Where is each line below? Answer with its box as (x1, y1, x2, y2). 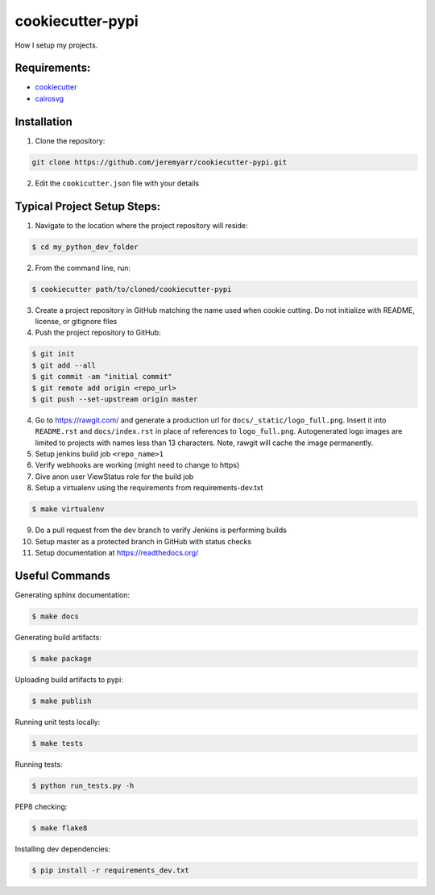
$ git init (31, 349, 75, 359)
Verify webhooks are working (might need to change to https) (35, 460, 240, 470)
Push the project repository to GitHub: (35, 327, 161, 338)
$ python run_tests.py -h (31, 781, 135, 790)
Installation (14, 114, 72, 128)
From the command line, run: (35, 263, 131, 273)
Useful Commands (14, 568, 110, 582)
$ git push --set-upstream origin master (31, 394, 198, 403)
